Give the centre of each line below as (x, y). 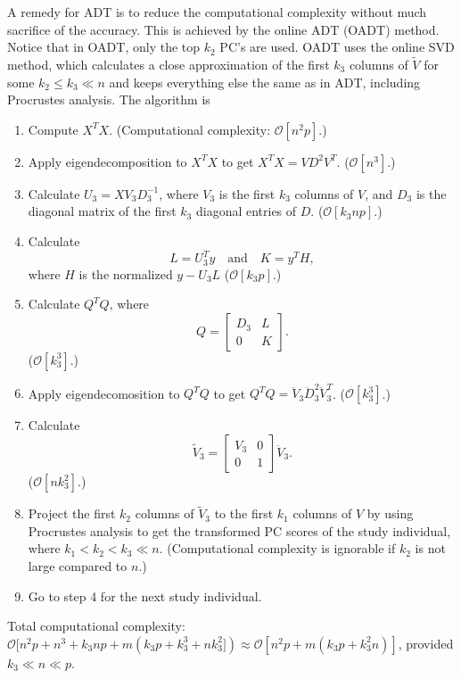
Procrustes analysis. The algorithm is (109, 99)
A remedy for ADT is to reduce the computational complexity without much (217, 12)
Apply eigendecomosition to (104, 393)
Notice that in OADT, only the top (104, 47)
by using (390, 513)
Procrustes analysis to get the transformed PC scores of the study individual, (239, 530)
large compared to (78, 566)
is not (430, 548)
